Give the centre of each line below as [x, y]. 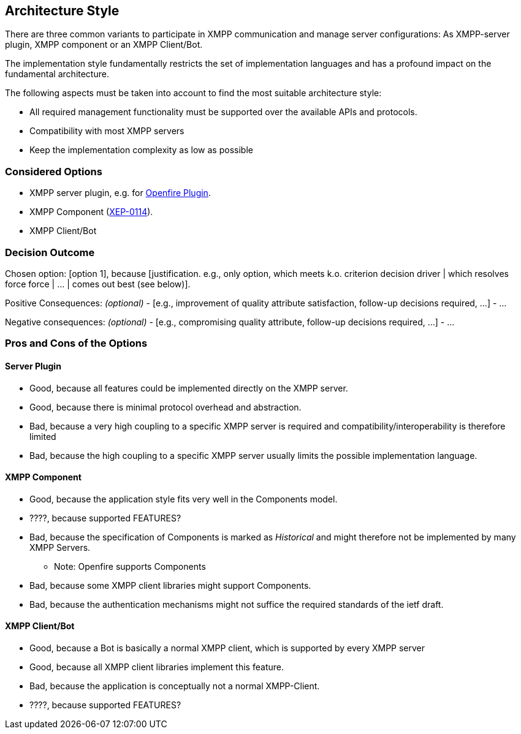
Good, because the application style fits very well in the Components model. [184, 499]
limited [43, 436]
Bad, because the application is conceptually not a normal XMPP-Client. [175, 686]
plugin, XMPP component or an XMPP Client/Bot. [104, 45]
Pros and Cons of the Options [76, 343]
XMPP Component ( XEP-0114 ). [91, 212]
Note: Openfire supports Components [130, 566]
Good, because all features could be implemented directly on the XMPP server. [189, 388]
